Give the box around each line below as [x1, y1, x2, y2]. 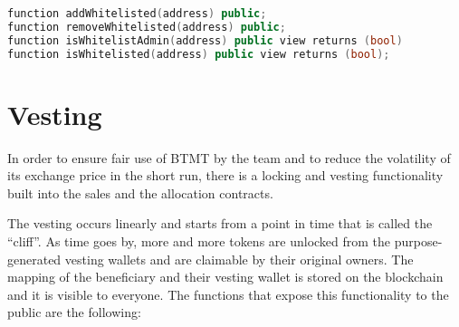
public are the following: [7, 303, 141, 322]
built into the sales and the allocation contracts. [7, 183, 273, 202]
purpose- [394, 232, 443, 250]
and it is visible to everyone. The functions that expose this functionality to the [7, 284, 449, 303]
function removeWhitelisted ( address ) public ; [7, 20, 286, 34]
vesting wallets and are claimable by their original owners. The [64, 249, 414, 268]
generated [7, 249, 62, 268]
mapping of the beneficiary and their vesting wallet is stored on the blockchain [7, 267, 444, 286]
